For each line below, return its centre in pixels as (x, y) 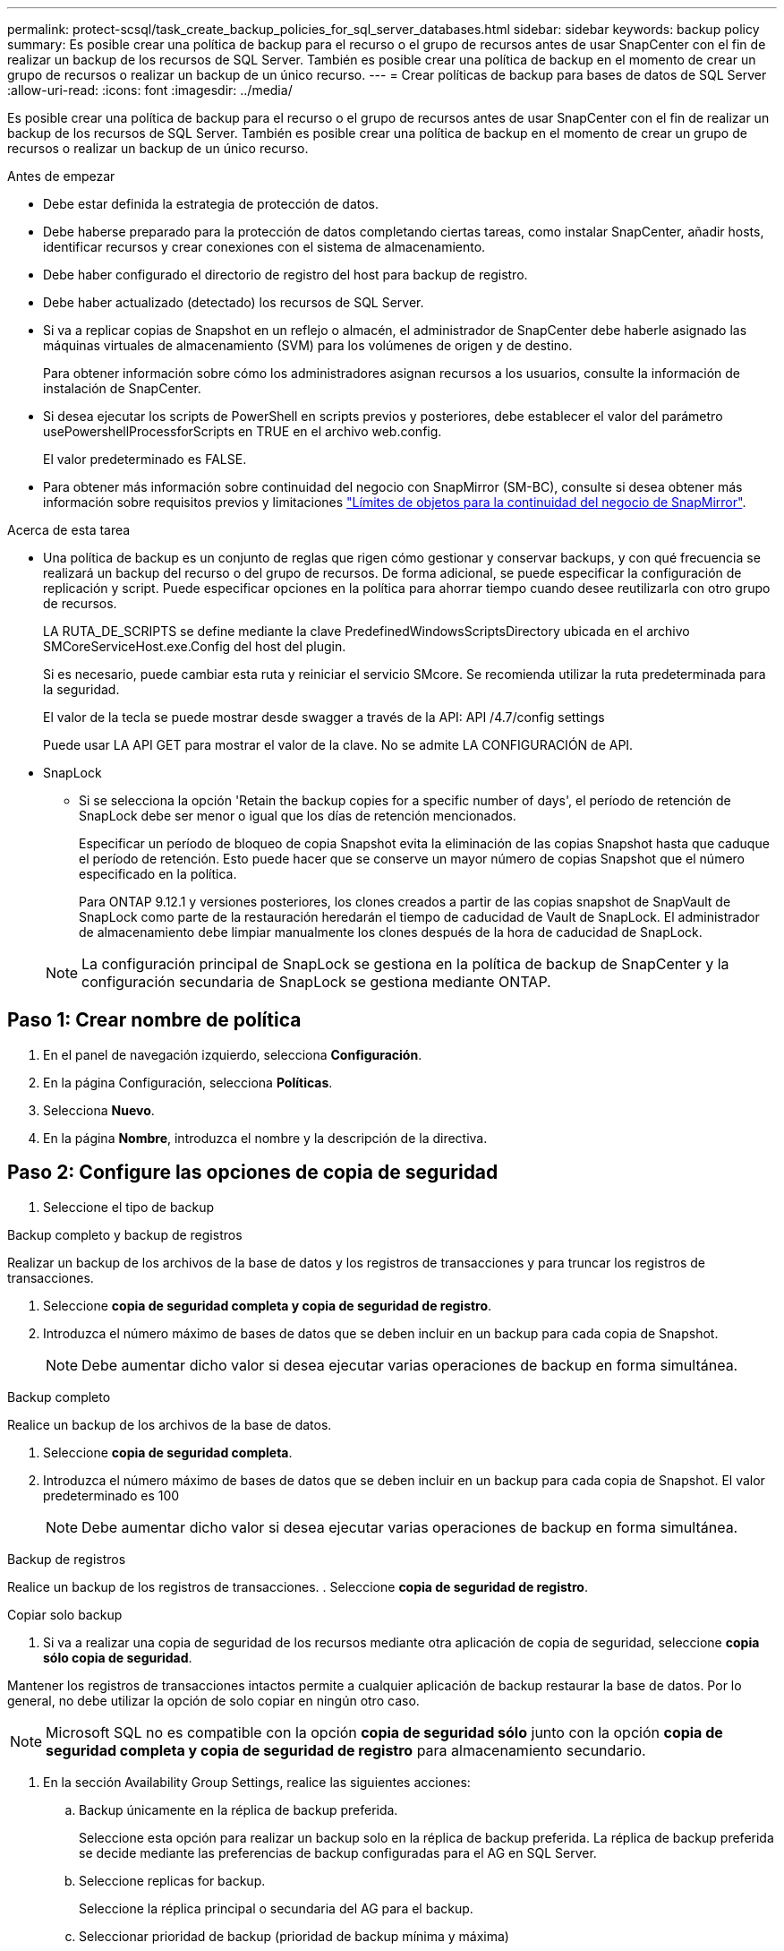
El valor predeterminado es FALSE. (145, 459)
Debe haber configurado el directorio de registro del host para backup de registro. (285, 275)
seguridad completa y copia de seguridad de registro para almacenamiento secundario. (346, 1750)
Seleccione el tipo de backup (128, 1207)
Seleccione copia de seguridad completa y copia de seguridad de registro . (268, 1305)
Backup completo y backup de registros (125, 1234)
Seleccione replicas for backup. (172, 1880)
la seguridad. (81, 689)
